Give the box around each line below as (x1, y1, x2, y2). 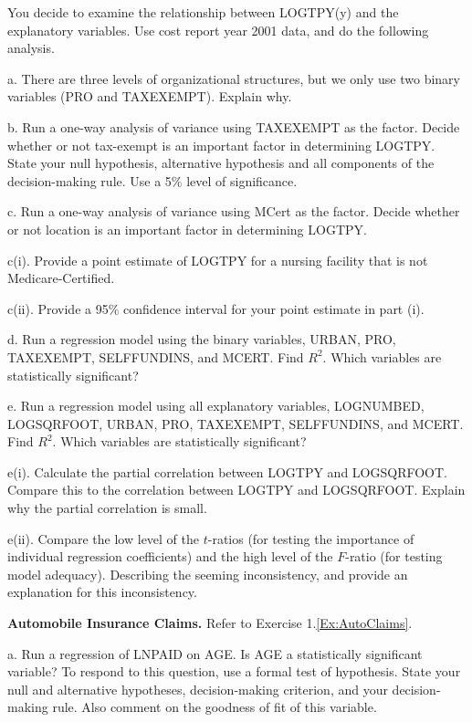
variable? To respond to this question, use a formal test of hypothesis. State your (7, 662, 461, 681)
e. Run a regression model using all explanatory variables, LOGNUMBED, (7, 396, 425, 415)
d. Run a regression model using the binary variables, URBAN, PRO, (7, 330, 396, 349)
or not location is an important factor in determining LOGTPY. (7, 219, 367, 238)
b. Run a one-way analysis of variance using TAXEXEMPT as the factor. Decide (7, 117, 460, 136)
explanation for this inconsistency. (7, 582, 197, 602)
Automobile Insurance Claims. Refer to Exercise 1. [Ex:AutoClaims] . (7, 613, 413, 633)
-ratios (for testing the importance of (207, 528, 414, 548)
